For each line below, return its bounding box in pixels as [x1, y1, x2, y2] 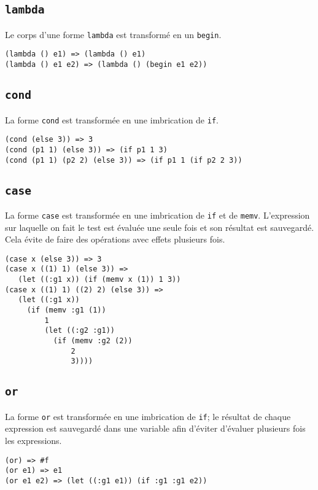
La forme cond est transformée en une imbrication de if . [5, 113, 219, 126]
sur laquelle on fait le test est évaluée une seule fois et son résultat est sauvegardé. [5, 220, 314, 233]
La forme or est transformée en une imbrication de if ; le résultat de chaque [5, 410, 291, 422]
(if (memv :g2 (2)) [53, 336, 133, 346]
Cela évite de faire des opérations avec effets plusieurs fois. [5, 233, 225, 246]
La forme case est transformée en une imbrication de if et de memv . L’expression [5, 208, 310, 221]
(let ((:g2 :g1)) [44, 326, 115, 335]
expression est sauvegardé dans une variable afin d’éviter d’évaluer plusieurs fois [5, 422, 306, 435]
